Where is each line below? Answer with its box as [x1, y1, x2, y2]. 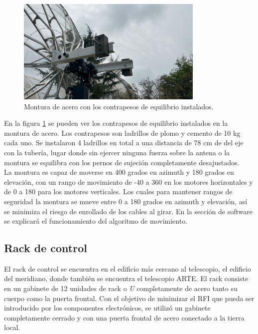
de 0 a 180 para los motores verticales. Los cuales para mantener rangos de [4, 186, 233, 197]
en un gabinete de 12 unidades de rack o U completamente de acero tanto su [4, 283, 238, 294]
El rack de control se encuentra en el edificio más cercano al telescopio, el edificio [4, 263, 251, 274]
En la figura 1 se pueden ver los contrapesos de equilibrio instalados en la [4, 118, 228, 128]
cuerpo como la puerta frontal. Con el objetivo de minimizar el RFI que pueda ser [4, 293, 255, 303]
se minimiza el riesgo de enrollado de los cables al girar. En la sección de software [4, 206, 253, 216]
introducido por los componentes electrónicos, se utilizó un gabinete [4, 303, 211, 313]
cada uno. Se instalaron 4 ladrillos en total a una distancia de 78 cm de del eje [4, 137, 244, 148]
